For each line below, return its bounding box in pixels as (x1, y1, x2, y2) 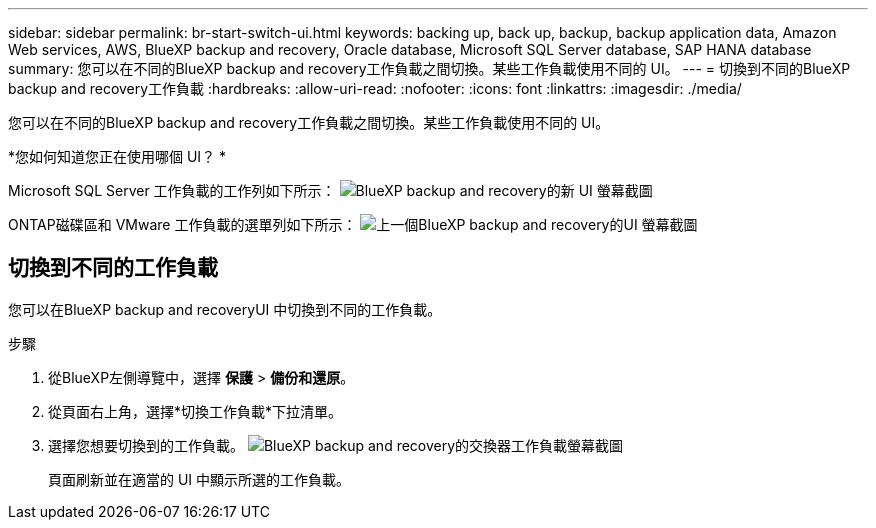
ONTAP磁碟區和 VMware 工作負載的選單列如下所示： (8, 216, 357, 233)
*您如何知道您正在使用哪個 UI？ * (8, 148, 227, 165)
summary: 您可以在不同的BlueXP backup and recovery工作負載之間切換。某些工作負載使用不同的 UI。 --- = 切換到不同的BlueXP (8, 60, 851, 77)
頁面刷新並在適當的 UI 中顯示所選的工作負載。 (48, 470, 351, 488)
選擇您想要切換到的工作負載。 (48, 436, 244, 454)
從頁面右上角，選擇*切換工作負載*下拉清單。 (48, 402, 343, 420)
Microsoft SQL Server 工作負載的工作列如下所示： (8, 182, 336, 199)
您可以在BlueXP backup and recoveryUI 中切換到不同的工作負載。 (8, 300, 442, 318)
